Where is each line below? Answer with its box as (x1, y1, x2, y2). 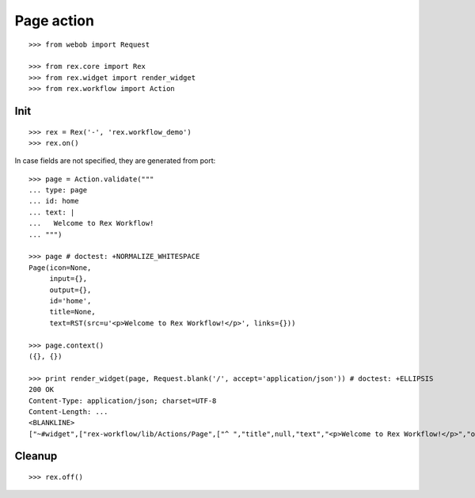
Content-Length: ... (28, 407, 108, 416)
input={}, (49, 274, 88, 283)
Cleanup (14, 450, 58, 463)
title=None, (49, 307, 96, 317)
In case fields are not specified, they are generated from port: (14, 156, 216, 165)
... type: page (28, 186, 88, 195)
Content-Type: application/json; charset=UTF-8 (28, 396, 217, 405)
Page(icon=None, (28, 263, 92, 272)
